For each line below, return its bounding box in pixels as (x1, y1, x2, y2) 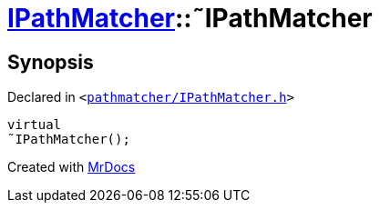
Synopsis (7, 50, 94, 74)
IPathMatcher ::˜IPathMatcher (7, 3, 373, 34)
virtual (7, 117, 62, 133)
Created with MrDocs (7, 159, 136, 175)
